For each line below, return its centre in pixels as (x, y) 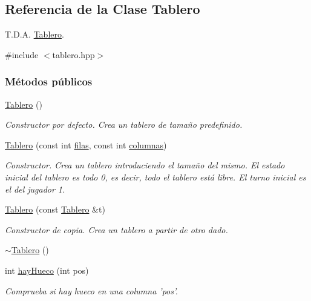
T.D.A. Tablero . (34, 34)
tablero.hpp (74, 54)
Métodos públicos (49, 81)
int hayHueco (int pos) (47, 270)
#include (22, 54)
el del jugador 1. (35, 189)
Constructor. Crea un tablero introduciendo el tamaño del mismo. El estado (145, 165)
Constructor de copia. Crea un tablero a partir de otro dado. (116, 229)
